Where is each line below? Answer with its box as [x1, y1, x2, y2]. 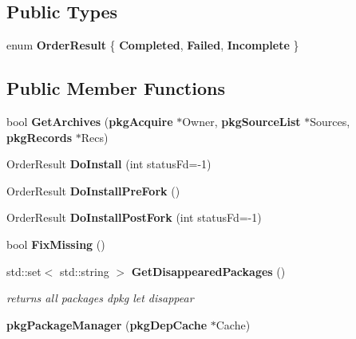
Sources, [310, 113, 350, 129]
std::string [60, 262, 109, 279]
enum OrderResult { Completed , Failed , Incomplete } [6, 37, 299, 53]
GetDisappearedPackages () [131, 262, 286, 279]
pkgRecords [6, 128, 73, 145]
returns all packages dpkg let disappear [6, 290, 194, 306]
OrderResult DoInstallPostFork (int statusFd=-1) [6, 209, 262, 226]
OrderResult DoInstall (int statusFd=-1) [6, 156, 212, 172]
